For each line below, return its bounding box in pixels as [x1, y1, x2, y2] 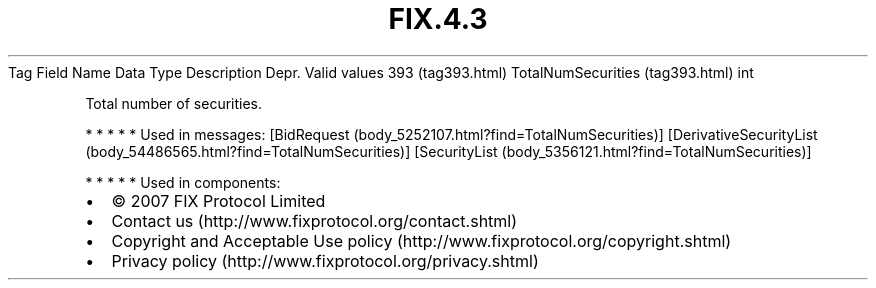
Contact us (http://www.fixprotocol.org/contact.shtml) [111, 210, 518, 231]
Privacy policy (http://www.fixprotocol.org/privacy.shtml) [111, 250, 539, 271]
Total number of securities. [85, 94, 263, 112]
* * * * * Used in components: [85, 173, 281, 191]
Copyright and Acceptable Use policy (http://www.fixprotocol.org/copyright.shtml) [111, 230, 732, 251]
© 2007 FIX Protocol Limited [111, 190, 326, 211]
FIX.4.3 [388, 2, 488, 36]
